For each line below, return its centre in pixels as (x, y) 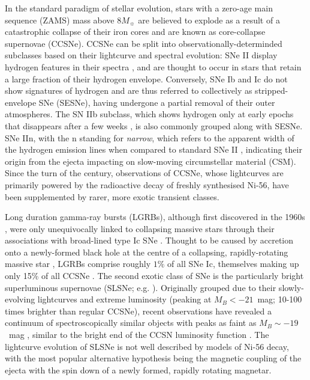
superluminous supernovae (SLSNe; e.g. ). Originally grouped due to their (141, 287)
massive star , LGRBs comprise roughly (78, 264)
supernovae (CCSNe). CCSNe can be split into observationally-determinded (144, 43)
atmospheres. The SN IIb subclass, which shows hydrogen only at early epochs (149, 114)
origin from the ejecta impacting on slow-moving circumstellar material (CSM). (151, 161)
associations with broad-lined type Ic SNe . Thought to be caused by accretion (149, 240)
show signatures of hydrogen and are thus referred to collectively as (129, 90)
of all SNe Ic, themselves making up (233, 264)
